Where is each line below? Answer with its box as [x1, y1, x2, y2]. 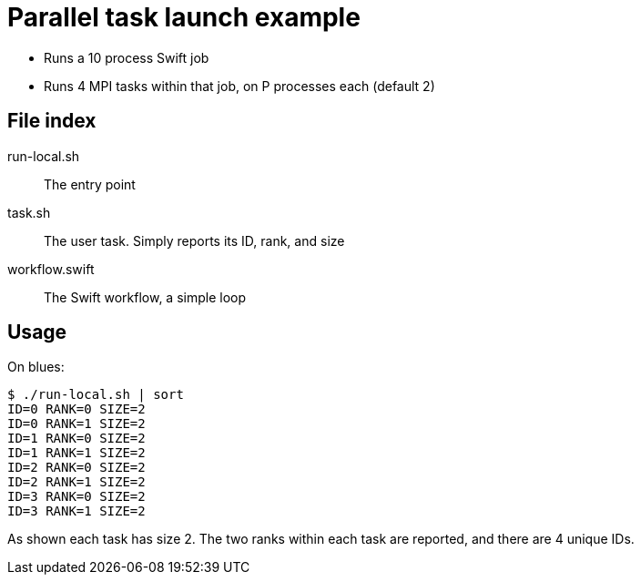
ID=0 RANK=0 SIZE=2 [7, 402, 146, 417]
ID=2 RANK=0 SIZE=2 [7, 460, 146, 475]
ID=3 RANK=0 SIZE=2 [7, 489, 146, 505]
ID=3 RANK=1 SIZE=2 [7, 504, 146, 519]
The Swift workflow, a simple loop [44, 289, 247, 305]
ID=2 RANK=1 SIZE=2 [7, 475, 146, 490]
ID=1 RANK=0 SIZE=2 [7, 431, 146, 446]
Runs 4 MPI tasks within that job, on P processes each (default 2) [44, 77, 435, 94]
